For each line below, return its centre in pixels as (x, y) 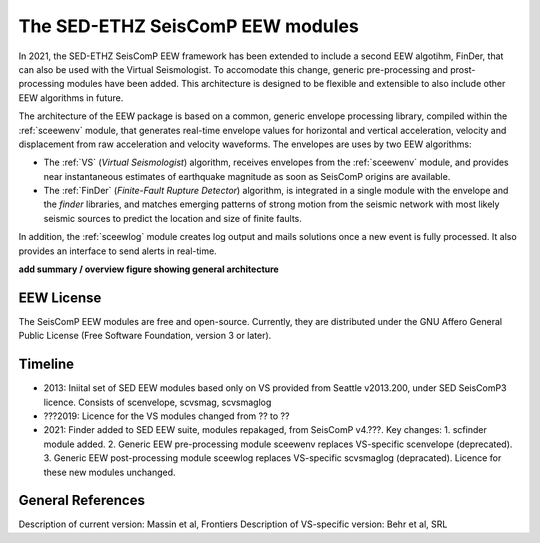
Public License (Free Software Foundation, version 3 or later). (145, 336)
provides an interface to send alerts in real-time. (117, 251)
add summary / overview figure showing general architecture (148, 269)
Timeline (46, 364)
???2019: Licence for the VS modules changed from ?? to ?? (166, 416)
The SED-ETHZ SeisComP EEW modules (188, 26)
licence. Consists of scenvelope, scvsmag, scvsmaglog (157, 402)
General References (81, 500)
